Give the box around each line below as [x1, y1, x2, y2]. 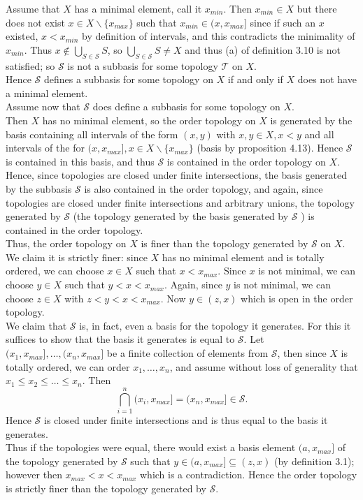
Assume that [6, 1, 60, 15]
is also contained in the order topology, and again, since [84, 181, 323, 196]
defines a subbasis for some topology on [44, 72, 213, 87]
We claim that [6, 318, 67, 332]
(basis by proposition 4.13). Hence [197, 140, 343, 155]
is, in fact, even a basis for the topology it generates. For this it [79, 318, 351, 332]
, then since [277, 346, 327, 360]
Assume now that [6, 99, 80, 114]
